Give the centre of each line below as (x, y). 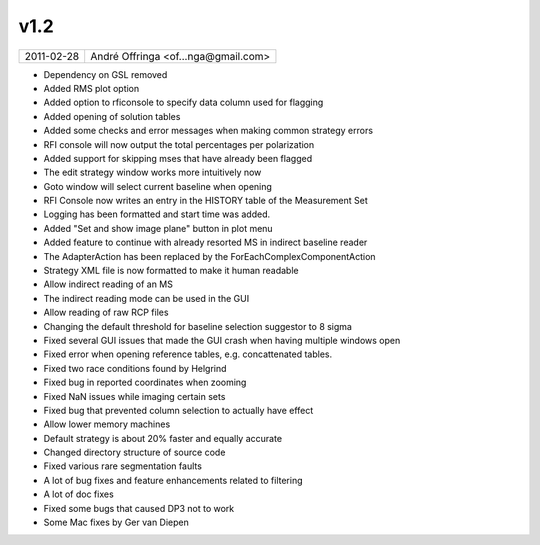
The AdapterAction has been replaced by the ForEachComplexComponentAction (209, 256)
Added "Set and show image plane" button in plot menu (158, 228)
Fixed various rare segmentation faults (122, 466)
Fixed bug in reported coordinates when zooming (145, 382)
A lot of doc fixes (78, 494)
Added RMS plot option (91, 88)
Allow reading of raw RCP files (106, 312)
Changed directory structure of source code (134, 452)
